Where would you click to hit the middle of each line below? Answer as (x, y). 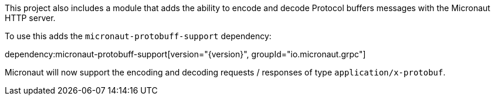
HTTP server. (30, 18)
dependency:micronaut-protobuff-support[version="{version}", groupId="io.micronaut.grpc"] (185, 54)
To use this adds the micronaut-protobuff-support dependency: (138, 36)
